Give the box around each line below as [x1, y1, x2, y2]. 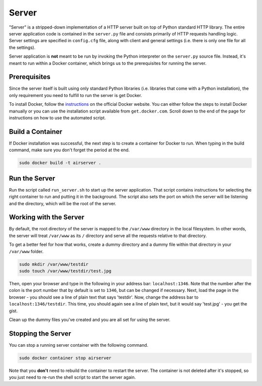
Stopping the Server [9, 329, 71, 338]
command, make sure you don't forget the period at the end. [9, 147, 130, 153]
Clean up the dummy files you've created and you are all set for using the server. [9, 317, 171, 322]
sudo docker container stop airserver [19, 355, 112, 361]
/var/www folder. [9, 248, 44, 254]
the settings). [9, 44, 36, 50]
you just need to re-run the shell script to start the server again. [9, 374, 136, 380]
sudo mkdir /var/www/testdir [19, 261, 89, 267]
